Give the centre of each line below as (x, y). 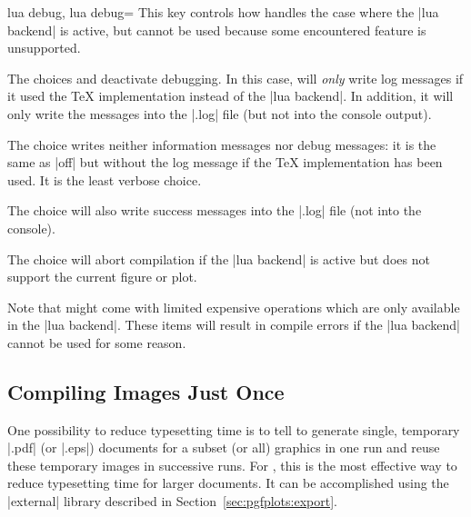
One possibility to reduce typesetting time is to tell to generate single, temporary (234, 429)
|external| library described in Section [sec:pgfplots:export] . (172, 501)
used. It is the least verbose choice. (105, 179)
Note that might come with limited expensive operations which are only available (234, 307)
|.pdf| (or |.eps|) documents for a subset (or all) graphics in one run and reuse (224, 447)
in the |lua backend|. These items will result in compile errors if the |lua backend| (234, 325)
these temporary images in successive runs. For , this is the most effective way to (232, 465)
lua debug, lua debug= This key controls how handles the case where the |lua (223, 12)
